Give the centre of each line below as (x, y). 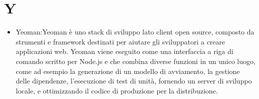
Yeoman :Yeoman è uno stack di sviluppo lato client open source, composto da (135, 32)
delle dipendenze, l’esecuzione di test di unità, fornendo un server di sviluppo (134, 81)
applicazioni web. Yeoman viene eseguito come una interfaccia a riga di (124, 51)
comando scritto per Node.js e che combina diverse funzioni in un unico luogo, (135, 61)
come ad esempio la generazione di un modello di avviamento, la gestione (128, 71)
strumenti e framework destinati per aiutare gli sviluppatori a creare (120, 41)
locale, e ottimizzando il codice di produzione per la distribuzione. (117, 90)
